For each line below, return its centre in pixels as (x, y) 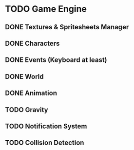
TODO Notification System (46, 126)
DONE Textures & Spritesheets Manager (67, 27)
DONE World (24, 76)
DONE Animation (31, 93)
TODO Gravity (27, 110)
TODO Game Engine (46, 9)
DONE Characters (32, 43)
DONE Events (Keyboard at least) (56, 60)
